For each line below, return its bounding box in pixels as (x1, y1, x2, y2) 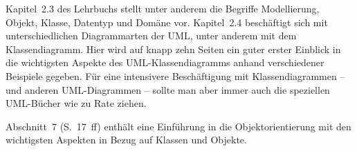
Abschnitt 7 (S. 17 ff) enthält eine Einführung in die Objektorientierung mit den (6, 119, 351, 133)
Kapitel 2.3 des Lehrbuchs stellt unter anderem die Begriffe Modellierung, (6, 1, 320, 15)
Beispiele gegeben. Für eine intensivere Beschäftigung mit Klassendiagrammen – (6, 68, 345, 83)
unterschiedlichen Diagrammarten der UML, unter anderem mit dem (6, 28, 297, 43)
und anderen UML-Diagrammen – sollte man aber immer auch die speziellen (6, 82, 330, 97)
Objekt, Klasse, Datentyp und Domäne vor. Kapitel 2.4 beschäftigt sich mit (6, 14, 328, 29)
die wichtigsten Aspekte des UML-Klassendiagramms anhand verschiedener (6, 55, 324, 70)
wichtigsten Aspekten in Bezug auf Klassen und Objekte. (6, 132, 247, 147)
